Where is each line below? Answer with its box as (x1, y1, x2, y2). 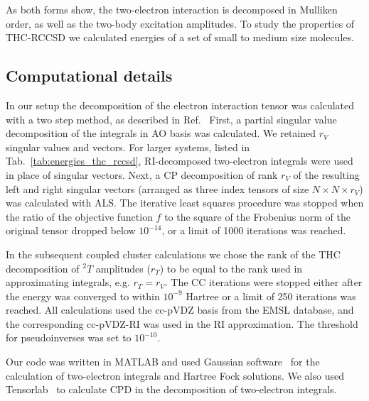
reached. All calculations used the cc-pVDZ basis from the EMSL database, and (6, 302, 354, 317)
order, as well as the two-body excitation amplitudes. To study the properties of (6, 16, 355, 31)
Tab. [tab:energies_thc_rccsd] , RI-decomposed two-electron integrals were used (6, 153, 353, 168)
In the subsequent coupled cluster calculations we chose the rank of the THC (6, 246, 341, 261)
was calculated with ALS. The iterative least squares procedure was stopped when (6, 195, 364, 210)
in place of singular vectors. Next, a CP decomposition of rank (6, 167, 278, 182)
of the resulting (293, 167, 360, 182)
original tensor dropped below (6, 223, 136, 238)
